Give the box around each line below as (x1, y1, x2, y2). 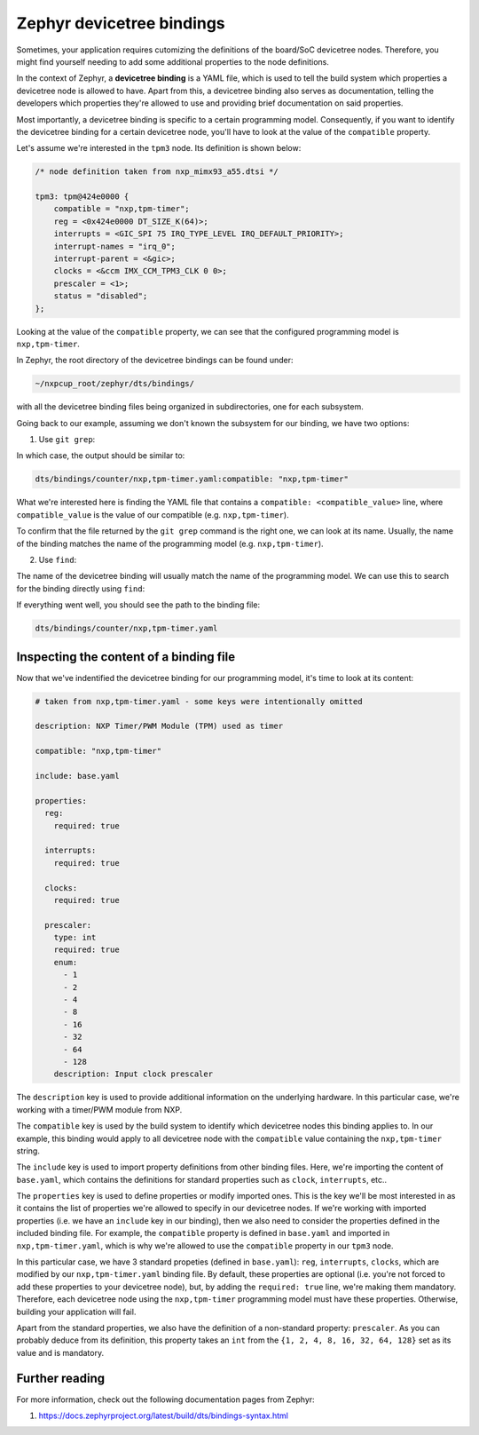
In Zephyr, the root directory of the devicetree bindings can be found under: (16, 355, 294, 366)
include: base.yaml (35, 771, 120, 781)
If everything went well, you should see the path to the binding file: (16, 599, 261, 610)
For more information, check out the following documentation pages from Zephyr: (16, 1394, 315, 1405)
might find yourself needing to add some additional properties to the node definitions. (16, 56, 330, 67)
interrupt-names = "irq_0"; (53, 241, 177, 251)
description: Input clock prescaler (53, 1069, 213, 1079)
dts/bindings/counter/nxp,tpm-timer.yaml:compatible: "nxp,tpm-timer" (35, 474, 349, 484)
